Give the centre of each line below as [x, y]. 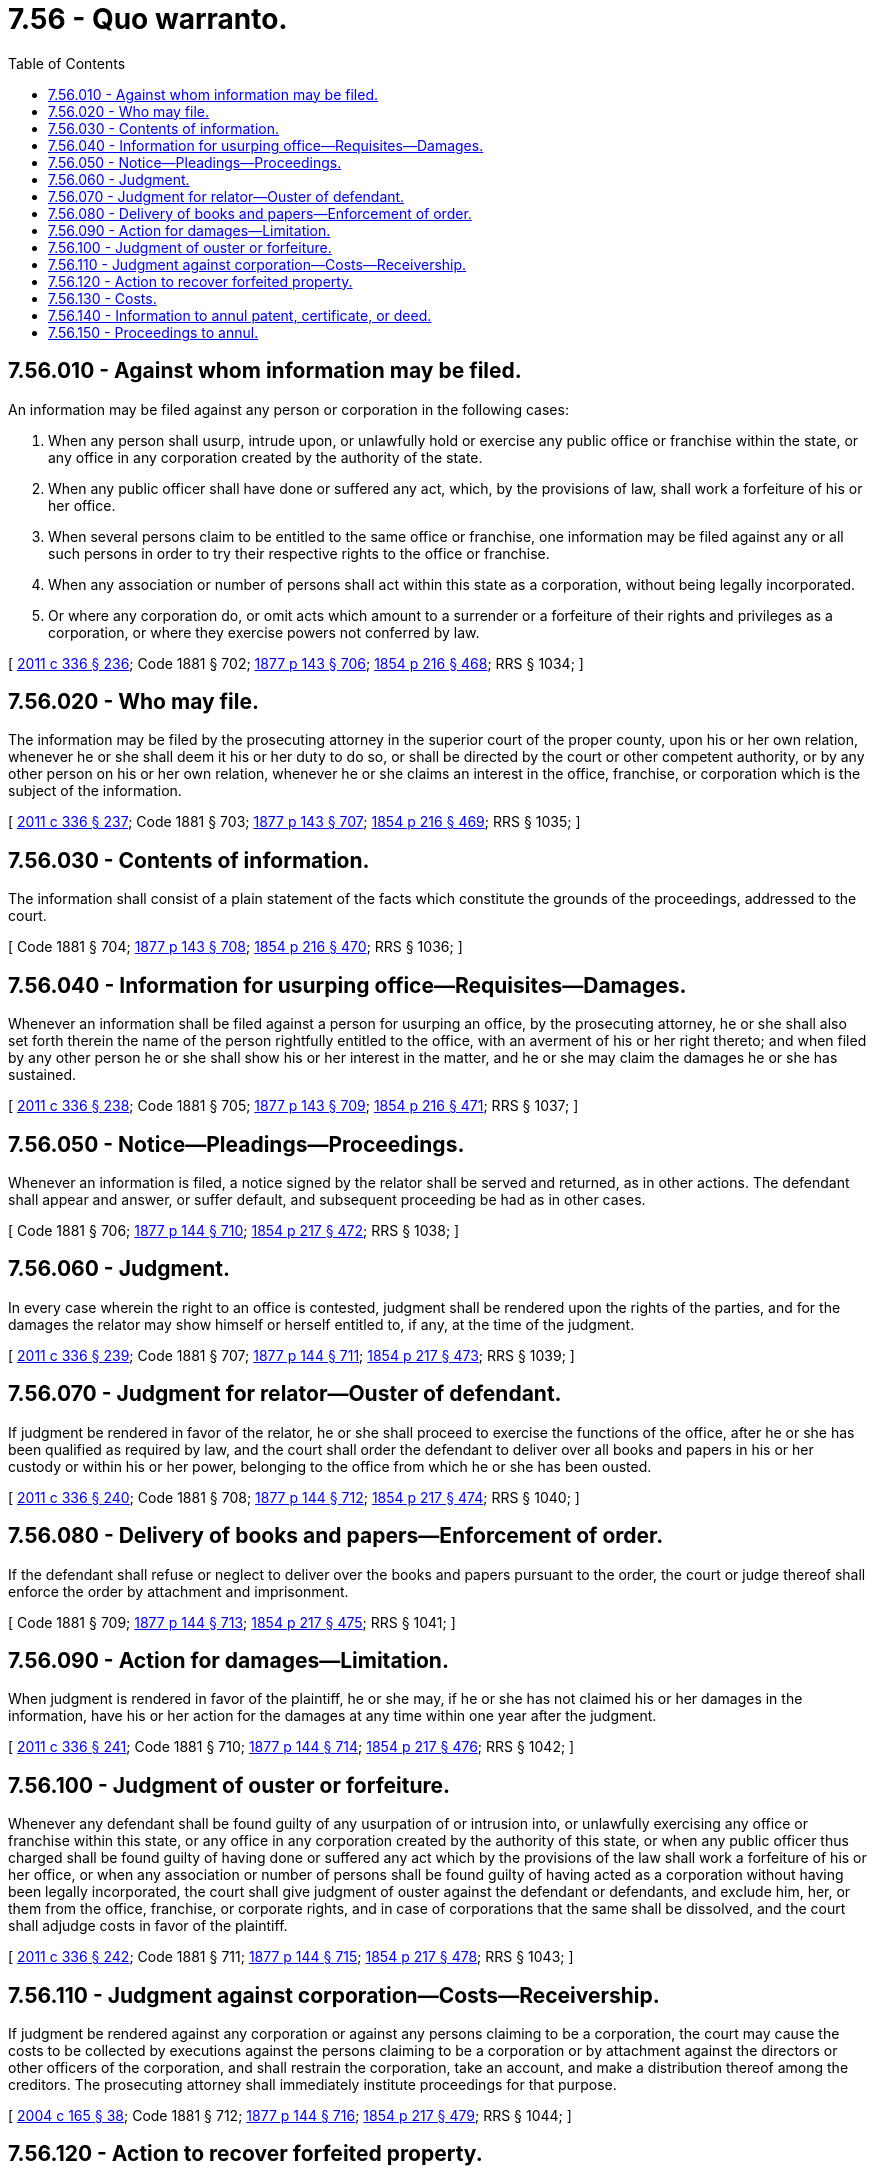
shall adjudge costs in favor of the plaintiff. [148, 1926]
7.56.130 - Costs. [102, 298]
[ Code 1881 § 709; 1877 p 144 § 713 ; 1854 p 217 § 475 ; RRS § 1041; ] [232, 1622]
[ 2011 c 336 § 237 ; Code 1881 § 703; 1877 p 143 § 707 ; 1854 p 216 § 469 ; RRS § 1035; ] [294, 822]
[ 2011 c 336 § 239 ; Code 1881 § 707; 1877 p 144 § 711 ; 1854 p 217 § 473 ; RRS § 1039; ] [291, 1355]
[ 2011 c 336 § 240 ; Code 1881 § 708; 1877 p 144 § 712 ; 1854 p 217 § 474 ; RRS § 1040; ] [294, 1497]
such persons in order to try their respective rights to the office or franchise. [299, 553]
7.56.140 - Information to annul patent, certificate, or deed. [240, 315]
